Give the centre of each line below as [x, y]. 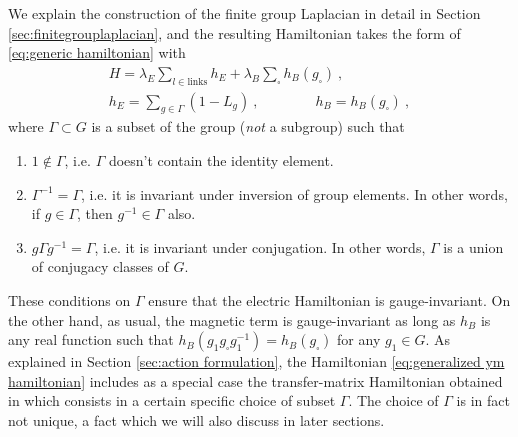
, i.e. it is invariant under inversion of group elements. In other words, [294, 193]
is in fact [483, 400]
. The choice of [393, 400]
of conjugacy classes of [100, 266]
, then [95, 213]
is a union [473, 246]
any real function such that [91, 339]
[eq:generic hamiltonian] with [97, 52]
